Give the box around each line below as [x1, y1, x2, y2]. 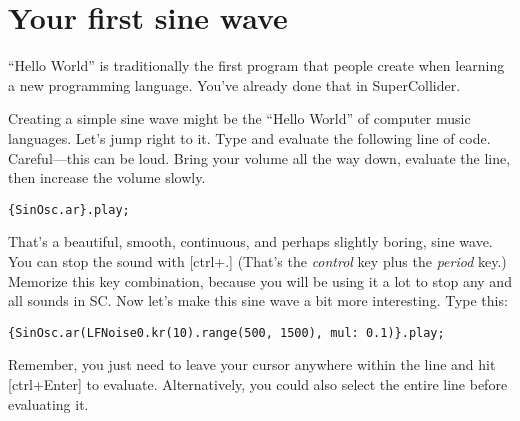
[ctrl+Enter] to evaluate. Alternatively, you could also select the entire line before [8, 373, 508, 394]
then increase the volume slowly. [8, 167, 206, 188]
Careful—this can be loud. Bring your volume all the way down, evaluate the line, [8, 147, 511, 168]
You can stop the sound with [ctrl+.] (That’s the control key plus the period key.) [8, 250, 507, 271]
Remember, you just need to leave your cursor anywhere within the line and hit [8, 354, 496, 375]
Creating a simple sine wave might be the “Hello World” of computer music [8, 108, 471, 129]
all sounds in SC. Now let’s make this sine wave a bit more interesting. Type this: [8, 290, 508, 311]
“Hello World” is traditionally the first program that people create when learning [8, 55, 505, 76]
